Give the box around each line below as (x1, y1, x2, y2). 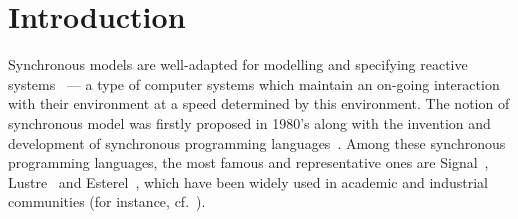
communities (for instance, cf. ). (8, 191, 206, 212)
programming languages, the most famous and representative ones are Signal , (8, 152, 489, 173)
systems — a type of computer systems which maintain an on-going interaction (8, 73, 500, 94)
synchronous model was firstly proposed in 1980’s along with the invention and (8, 112, 491, 133)
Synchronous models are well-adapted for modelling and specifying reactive (8, 54, 468, 75)
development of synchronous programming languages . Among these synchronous (8, 132, 506, 153)
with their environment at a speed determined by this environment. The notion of (8, 93, 510, 114)
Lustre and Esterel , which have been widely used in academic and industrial (8, 171, 488, 192)
